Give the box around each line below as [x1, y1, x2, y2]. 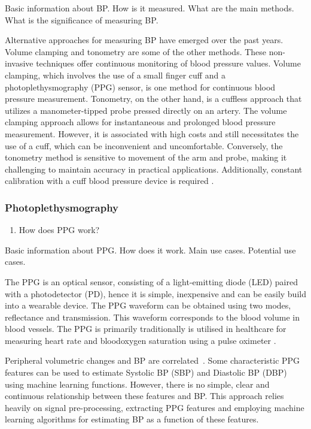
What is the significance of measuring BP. [5, 13, 158, 26]
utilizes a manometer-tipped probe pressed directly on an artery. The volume [5, 104, 287, 116]
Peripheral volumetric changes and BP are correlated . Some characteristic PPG [5, 354, 300, 367]
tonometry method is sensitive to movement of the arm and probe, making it [5, 151, 287, 164]
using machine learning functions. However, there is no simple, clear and [5, 377, 270, 390]
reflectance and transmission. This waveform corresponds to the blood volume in [5, 310, 300, 323]
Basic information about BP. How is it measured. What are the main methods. [5, 2, 294, 14]
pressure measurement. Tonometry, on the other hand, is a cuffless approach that [5, 92, 302, 105]
